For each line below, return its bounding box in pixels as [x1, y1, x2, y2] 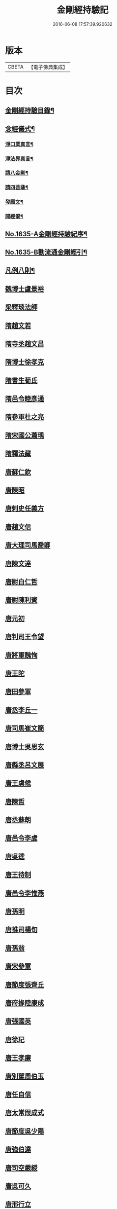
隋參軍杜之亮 [5, 413, 44, 421]
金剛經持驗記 [56, 4, 109, 16]
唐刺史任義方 [5, 504, 44, 513]
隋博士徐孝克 [5, 358, 44, 366]
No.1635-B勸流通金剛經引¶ [5, 248, 88, 256]
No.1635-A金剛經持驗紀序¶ [5, 230, 88, 238]
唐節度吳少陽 [5, 1127, 44, 1135]
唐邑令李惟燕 [5, 889, 44, 897]
